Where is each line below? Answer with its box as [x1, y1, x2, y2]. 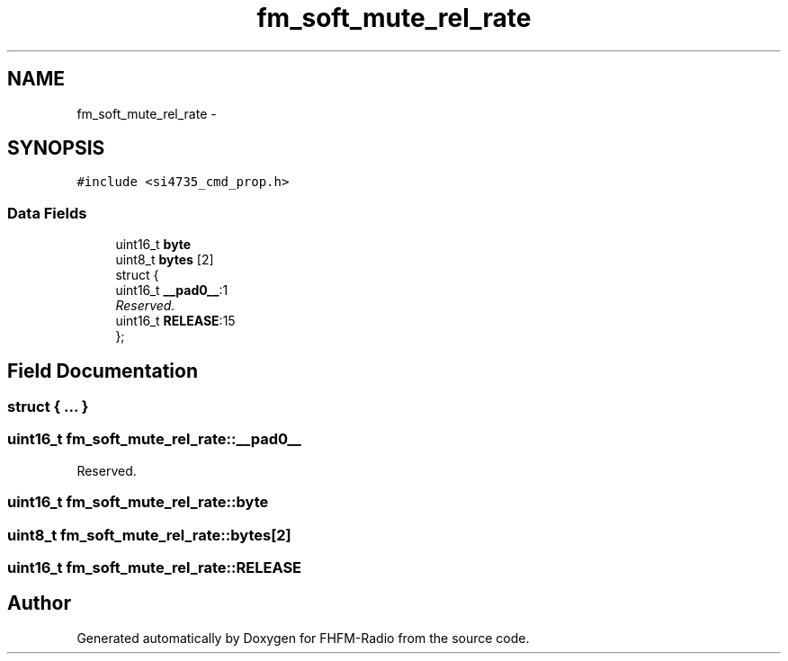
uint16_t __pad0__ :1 [115, 282, 228, 299]
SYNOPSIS [7, 137, 105, 160]
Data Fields [7, 203, 87, 222]
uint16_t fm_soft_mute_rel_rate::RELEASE [7, 558, 302, 576]
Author [7, 592, 71, 615]
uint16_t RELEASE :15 [115, 313, 236, 329]
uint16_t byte [115, 237, 192, 253]
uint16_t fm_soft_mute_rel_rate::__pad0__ [7, 430, 301, 449]
